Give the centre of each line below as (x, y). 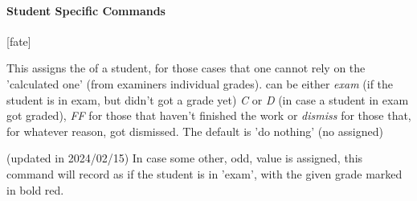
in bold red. (35, 189)
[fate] (19, 41)
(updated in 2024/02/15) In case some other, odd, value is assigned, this (185, 158)
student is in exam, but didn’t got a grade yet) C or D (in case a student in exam (208, 99)
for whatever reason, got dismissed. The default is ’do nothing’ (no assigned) (195, 131)
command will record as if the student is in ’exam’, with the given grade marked (204, 173)
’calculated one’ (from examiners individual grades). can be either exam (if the (200, 83)
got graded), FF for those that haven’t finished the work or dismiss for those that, (209, 115)
